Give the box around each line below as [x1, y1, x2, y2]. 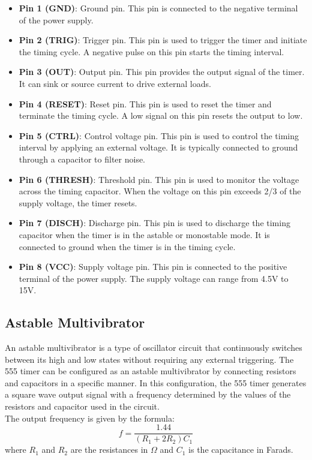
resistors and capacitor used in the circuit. [5, 400, 160, 413]
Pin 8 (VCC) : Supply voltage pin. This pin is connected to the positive [19, 260, 287, 273]
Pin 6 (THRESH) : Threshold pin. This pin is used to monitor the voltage [19, 173, 299, 185]
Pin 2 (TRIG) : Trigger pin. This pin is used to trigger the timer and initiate [19, 34, 307, 46]
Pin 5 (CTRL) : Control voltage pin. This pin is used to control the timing [19, 129, 299, 142]
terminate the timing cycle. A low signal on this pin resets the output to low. [19, 109, 303, 122]
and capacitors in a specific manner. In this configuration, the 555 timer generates [5, 376, 307, 389]
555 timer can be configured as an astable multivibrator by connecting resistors [5, 365, 296, 377]
